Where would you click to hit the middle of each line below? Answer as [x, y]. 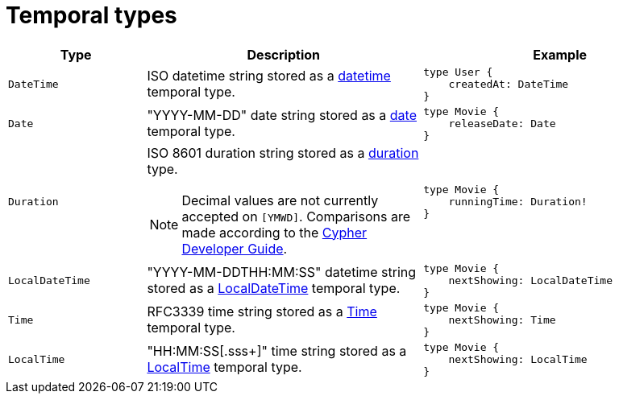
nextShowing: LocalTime [518, 359]
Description [283, 54]
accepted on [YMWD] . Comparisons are [296, 216]
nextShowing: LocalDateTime [530, 280]
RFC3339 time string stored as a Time [262, 312]
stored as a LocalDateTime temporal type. [274, 289]
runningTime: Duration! [518, 202]
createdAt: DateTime [509, 84]
